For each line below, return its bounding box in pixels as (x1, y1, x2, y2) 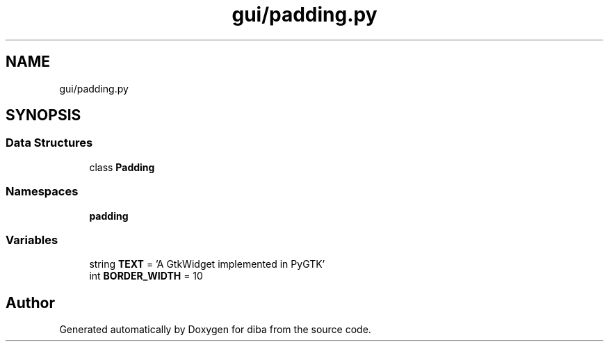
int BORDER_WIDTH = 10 (89, 270, 203, 282)
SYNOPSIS (6, 106, 81, 124)
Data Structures (6, 136, 93, 150)
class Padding (89, 161, 155, 173)
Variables (6, 232, 58, 247)
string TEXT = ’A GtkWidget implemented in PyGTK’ (89, 258, 325, 271)
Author (6, 293, 55, 312)
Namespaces (6, 184, 79, 199)
